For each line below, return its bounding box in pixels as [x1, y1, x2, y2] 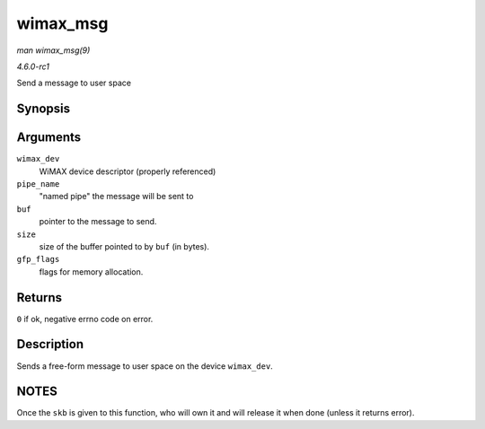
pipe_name [16, 179, 60, 189]
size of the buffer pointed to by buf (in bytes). [39, 241, 210, 251]
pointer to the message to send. [39, 216, 157, 227]
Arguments [16, 130, 82, 145]
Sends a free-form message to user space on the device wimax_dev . [16, 360, 273, 372]
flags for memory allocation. [39, 266, 144, 277]
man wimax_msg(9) [16, 45, 91, 56]
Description [16, 337, 84, 352]
